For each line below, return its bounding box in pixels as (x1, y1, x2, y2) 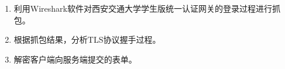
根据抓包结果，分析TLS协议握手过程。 (13, 33, 161, 46)
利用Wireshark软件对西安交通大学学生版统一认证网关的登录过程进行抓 (13, 2, 280, 14)
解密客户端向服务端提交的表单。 (13, 53, 137, 65)
